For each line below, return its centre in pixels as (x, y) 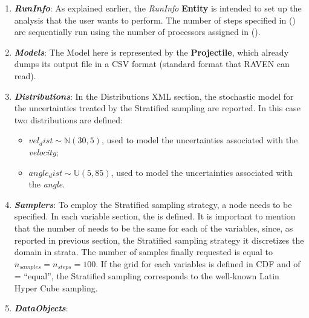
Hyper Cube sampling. (56, 287)
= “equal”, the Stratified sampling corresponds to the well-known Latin (147, 276)
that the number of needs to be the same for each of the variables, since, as (154, 228)
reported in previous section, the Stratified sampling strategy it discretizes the (159, 240)
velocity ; (44, 151)
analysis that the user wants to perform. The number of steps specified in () (155, 20)
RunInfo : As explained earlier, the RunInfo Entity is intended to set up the (158, 8)
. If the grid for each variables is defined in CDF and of (198, 263)
